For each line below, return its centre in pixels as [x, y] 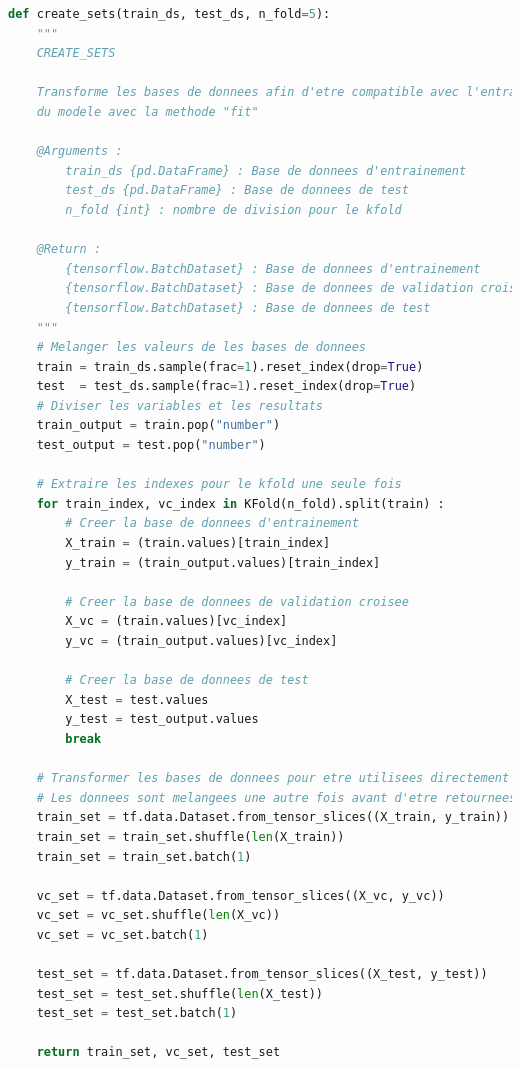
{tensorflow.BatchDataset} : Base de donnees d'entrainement [273, 268]
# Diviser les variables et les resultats [179, 405]
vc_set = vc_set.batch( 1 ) [122, 934]
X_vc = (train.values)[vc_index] [176, 621]
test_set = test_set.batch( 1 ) [137, 1013]
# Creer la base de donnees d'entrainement [212, 523]
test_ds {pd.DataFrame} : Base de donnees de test [237, 190]
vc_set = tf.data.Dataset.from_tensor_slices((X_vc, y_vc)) [240, 895]
